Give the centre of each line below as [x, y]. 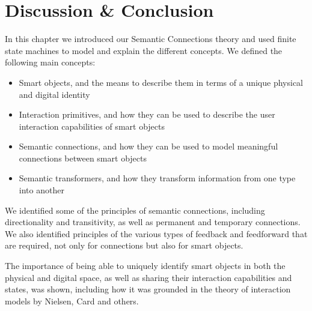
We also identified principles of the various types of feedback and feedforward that [156, 233]
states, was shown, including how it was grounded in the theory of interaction [148, 289]
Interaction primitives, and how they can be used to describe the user [147, 114]
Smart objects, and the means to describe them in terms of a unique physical [161, 82]
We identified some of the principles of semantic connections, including [135, 210]
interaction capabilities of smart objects [92, 126]
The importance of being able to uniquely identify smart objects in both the [145, 266]
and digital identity [54, 94]
